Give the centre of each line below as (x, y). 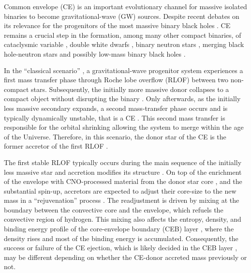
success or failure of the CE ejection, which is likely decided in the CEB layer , (121, 248)
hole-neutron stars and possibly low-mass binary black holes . (95, 53)
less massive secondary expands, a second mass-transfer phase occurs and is (116, 108)
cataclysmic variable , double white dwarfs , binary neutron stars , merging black (124, 44)
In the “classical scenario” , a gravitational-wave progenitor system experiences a (124, 70)
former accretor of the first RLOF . (56, 146)
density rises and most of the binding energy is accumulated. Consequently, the (121, 238)
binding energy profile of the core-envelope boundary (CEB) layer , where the (119, 229)
